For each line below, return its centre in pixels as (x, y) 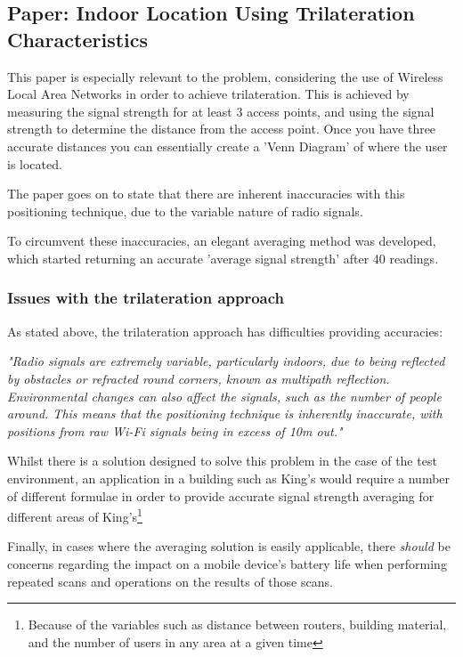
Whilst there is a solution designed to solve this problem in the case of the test (222, 461)
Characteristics (78, 39)
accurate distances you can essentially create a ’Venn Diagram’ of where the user (227, 146)
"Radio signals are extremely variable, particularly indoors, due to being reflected (226, 361)
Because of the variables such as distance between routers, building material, (237, 625)
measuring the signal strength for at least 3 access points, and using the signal (221, 111)
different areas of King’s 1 (75, 515)
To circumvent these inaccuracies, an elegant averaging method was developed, (222, 241)
